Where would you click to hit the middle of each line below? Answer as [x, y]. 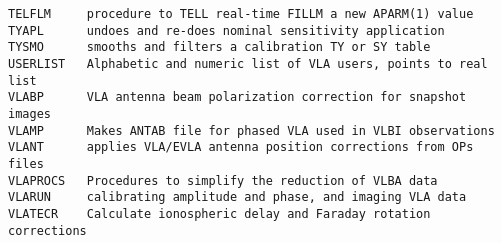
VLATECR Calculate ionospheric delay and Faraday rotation [219, 213]
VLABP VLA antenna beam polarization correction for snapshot [237, 97]
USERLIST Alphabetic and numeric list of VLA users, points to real [248, 63]
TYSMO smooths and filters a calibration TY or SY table [219, 47]
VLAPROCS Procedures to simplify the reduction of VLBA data [223, 180]
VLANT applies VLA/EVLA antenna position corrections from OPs [241, 147]
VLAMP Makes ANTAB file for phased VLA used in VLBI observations [251, 130]
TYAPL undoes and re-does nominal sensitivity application [226, 30]
